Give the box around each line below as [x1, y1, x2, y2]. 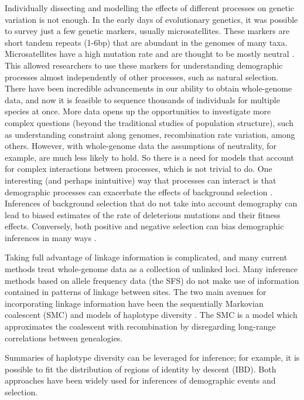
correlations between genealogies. [5, 331, 123, 344]
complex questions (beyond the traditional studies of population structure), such [5, 116, 293, 128]
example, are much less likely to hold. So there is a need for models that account [5, 151, 294, 163]
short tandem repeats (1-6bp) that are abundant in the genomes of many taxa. [5, 36, 288, 48]
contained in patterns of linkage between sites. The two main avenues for [5, 286, 267, 298]
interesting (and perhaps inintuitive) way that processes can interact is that [5, 174, 276, 186]
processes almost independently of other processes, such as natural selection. [5, 70, 279, 83]
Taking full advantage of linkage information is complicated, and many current [5, 251, 288, 263]
